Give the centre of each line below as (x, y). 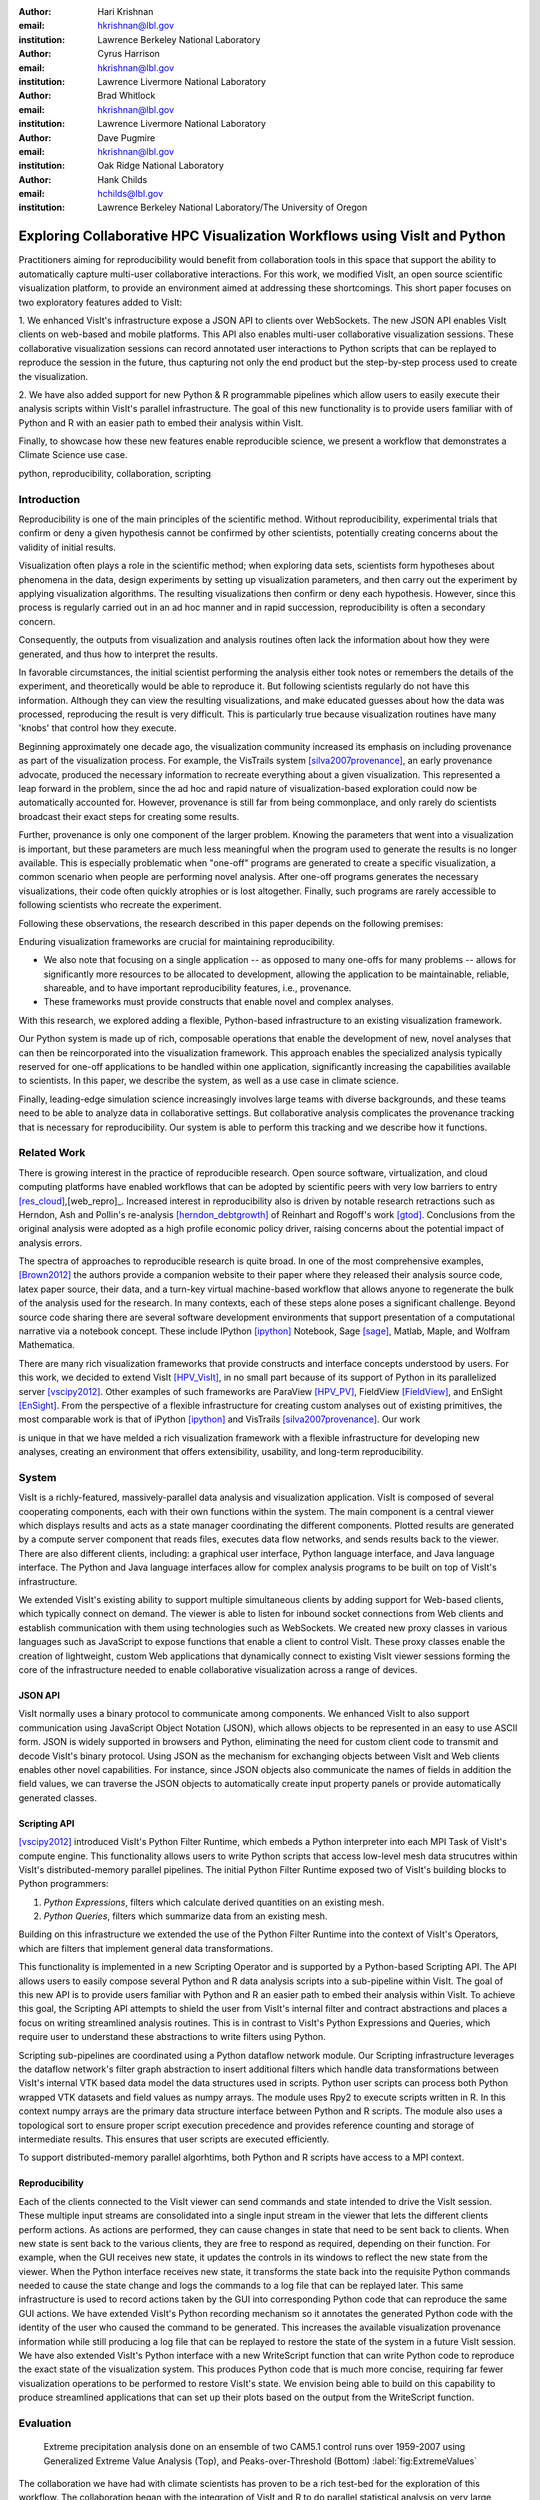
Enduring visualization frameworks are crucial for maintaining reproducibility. (176, 941)
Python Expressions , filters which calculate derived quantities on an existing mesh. (214, 1902)
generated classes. (58, 1797)
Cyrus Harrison (128, 54)
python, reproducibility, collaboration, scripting (115, 473)
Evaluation (45, 2423)
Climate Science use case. (73, 455)
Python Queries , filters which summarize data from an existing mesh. (185, 1916)
